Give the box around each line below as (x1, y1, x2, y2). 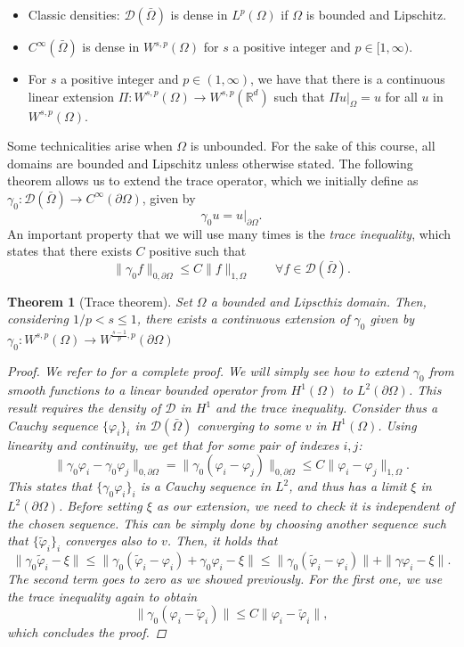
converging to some (197, 415, 301, 434)
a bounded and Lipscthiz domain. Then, (210, 291, 427, 310)
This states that (7, 477, 93, 495)
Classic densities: (28, 5, 120, 23)
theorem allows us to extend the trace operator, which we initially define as (7, 171, 419, 190)
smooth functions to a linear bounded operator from (7, 381, 287, 399)
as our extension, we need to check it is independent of (156, 496, 454, 515)
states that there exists (7, 242, 132, 260)
